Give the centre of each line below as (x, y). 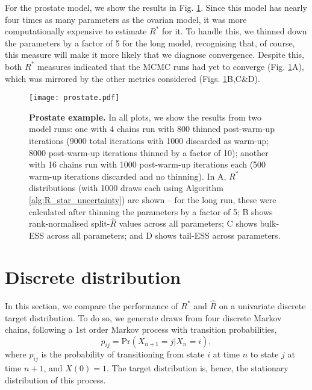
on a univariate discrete (262, 305)
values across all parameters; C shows (188, 223)
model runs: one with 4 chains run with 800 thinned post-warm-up (152, 129)
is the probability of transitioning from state (123, 354)
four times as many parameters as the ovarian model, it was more (126, 19)
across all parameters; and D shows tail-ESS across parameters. (164, 235)
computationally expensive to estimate (76, 31)
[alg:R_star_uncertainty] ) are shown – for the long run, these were (153, 199)
